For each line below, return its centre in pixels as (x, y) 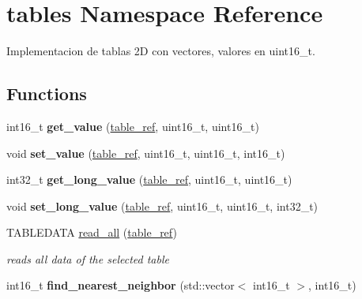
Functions (47, 93)
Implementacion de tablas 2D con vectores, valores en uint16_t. (161, 51)
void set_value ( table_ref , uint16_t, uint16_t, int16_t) (146, 153)
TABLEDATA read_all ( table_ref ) (92, 232)
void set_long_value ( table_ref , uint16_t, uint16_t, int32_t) (162, 206)
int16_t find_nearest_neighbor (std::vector (121, 285)
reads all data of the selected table (88, 258)
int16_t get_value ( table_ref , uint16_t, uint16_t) (133, 126)
